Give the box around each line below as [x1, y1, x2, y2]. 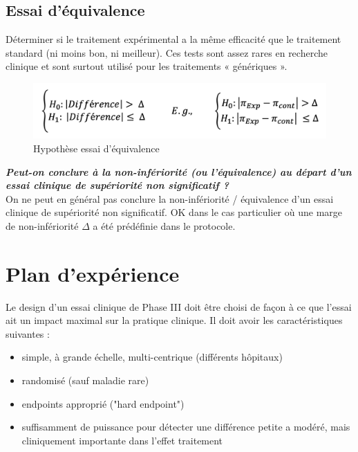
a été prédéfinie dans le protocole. [93, 218, 236, 233]
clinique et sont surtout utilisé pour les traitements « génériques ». [6, 59, 288, 73]
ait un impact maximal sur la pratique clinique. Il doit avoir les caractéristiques [6, 313, 343, 327]
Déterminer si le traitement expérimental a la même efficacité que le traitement [6, 32, 341, 46]
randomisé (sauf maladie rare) [21, 372, 149, 387]
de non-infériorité [6, 218, 79, 233]
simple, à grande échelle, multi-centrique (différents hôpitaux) [21, 350, 283, 364]
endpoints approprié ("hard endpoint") [21, 396, 185, 410]
